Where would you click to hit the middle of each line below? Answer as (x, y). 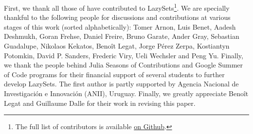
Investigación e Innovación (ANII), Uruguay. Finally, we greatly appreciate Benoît (126, 93)
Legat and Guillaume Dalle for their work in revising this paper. (100, 103)
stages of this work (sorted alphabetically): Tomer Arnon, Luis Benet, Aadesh (120, 26)
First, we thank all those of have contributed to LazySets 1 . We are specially (117, 7)
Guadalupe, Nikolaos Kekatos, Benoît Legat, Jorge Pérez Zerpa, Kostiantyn (117, 46)
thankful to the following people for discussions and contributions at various (117, 17)
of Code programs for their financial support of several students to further (114, 74)
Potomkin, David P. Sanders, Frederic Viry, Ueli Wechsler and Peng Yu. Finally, (124, 55)
